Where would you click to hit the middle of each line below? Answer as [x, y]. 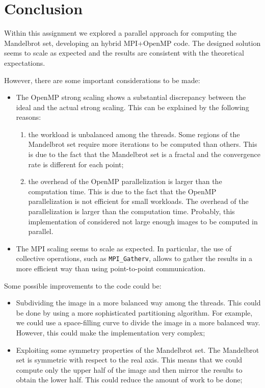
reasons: [29, 117]
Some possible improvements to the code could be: [83, 285]
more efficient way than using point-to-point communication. [111, 268]
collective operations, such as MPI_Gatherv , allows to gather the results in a [134, 258]
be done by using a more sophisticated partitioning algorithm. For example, [134, 312]
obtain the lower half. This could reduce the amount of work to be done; [129, 380]
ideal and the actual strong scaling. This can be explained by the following [132, 107]
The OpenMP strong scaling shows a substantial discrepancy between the [131, 97]
